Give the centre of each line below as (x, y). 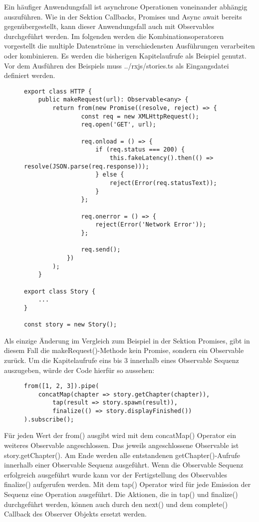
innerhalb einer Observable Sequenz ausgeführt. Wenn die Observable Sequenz (124, 465)
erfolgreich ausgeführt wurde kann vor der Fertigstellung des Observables (116, 474)
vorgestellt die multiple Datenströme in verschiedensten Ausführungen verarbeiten (129, 46)
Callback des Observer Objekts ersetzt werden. (75, 514)
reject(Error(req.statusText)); (163, 183)
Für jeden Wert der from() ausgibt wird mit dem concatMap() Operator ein (120, 435)
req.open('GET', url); (119, 125)
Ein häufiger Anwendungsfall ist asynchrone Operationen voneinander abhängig (126, 6)
